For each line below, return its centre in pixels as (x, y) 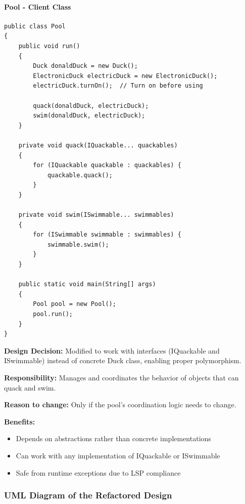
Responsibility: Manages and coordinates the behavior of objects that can (121, 377)
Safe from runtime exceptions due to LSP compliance (98, 472)
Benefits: (20, 421)
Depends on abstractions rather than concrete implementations (113, 438)
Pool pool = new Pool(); (75, 304)
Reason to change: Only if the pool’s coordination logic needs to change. (120, 404)
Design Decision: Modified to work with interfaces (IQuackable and (112, 350)
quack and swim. (30, 387)
